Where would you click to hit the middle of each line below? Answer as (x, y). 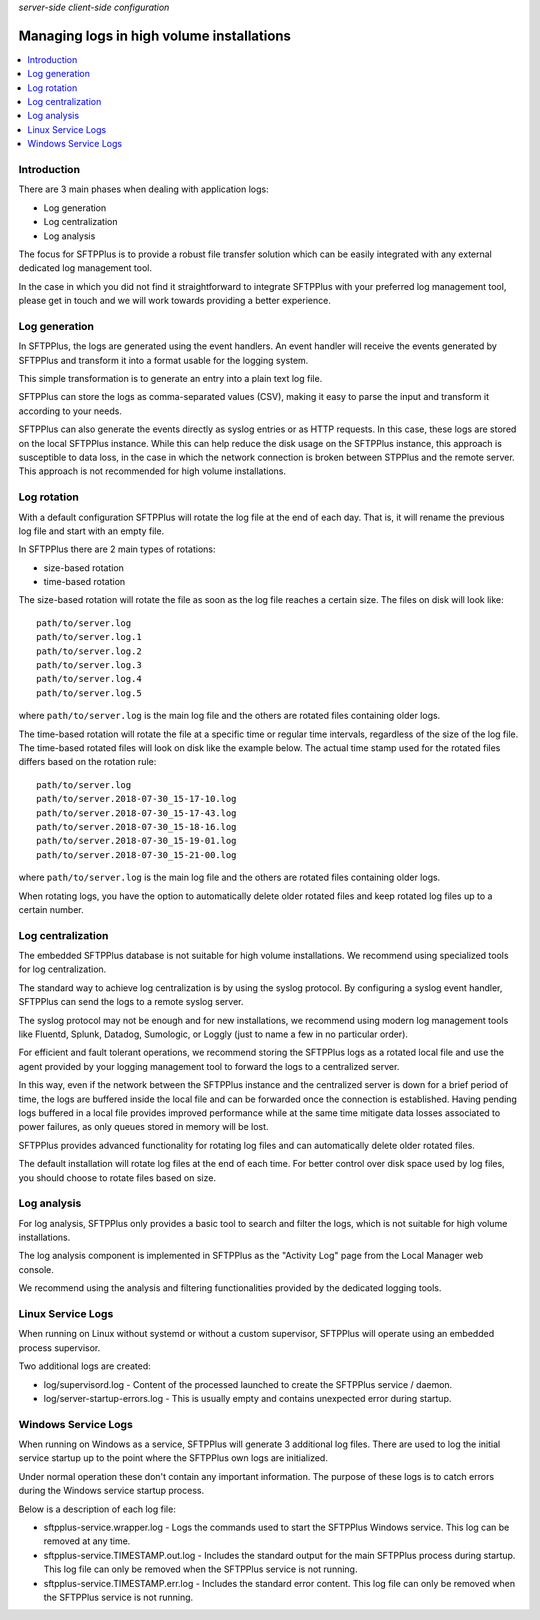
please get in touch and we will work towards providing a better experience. (175, 301)
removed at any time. (87, 1541)
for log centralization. (62, 969)
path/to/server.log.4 (89, 679)
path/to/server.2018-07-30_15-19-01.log (136, 841)
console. (36, 1269)
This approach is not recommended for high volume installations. (152, 471)
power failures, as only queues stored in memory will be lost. (143, 1127)
